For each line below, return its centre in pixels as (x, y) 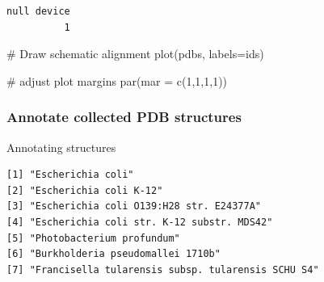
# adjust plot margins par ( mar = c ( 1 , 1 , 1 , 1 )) (117, 80)
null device (38, 11)
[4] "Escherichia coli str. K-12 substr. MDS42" (140, 222)
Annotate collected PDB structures (124, 117)
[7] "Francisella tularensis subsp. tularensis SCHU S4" (163, 269)
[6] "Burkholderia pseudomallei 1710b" (114, 254)
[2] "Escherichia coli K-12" (85, 190)
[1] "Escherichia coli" (70, 175)
